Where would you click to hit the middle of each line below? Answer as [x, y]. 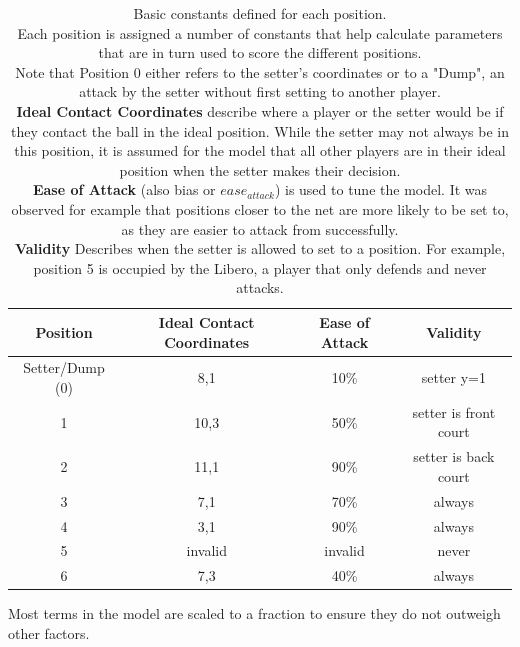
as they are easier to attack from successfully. [260, 228]
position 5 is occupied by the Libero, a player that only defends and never [260, 267]
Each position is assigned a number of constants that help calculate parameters [260, 32]
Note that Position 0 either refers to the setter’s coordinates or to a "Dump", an [260, 71]
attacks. [260, 287]
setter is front [454, 411]
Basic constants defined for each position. [260, 13]
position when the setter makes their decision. [260, 169]
